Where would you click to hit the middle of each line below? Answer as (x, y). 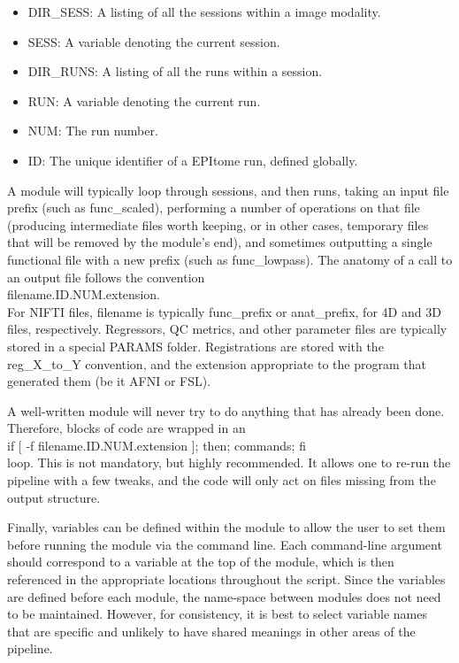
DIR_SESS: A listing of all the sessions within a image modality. (204, 12)
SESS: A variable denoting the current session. (154, 41)
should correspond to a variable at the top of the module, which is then (201, 562)
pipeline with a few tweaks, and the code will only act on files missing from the (222, 480)
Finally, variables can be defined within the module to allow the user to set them (226, 527)
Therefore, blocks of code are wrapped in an (126, 428)
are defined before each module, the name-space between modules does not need (224, 596)
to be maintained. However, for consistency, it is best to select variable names (217, 614)
